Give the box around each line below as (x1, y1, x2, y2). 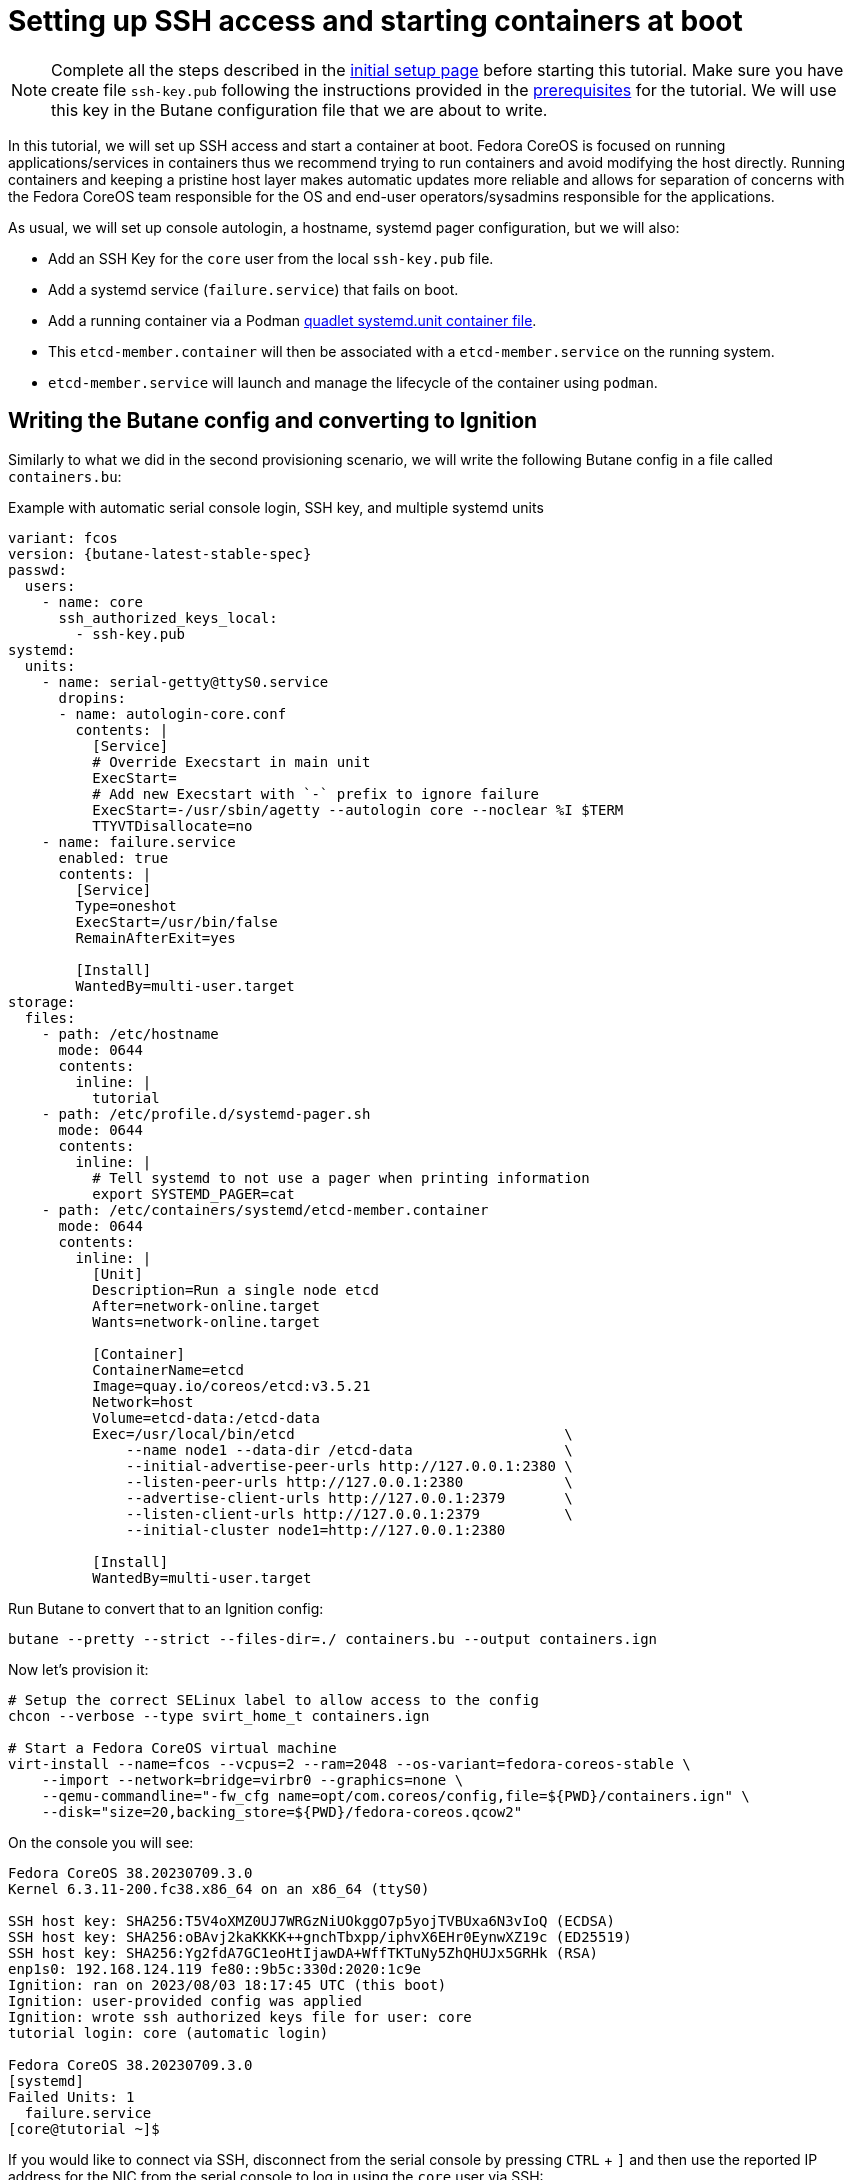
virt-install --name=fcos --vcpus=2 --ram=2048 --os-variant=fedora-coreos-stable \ (8, 1755, 691, 1772)
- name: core (41, 593, 143, 610)
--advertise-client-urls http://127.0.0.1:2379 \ (126, 1489, 573, 1506)
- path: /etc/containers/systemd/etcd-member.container (41, 1201, 489, 1218)
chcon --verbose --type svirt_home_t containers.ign (8, 1707, 430, 1724)
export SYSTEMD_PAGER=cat (92, 1185, 295, 1202)
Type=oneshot (75, 897, 177, 914)
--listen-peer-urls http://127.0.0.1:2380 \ (126, 1473, 573, 1490)
